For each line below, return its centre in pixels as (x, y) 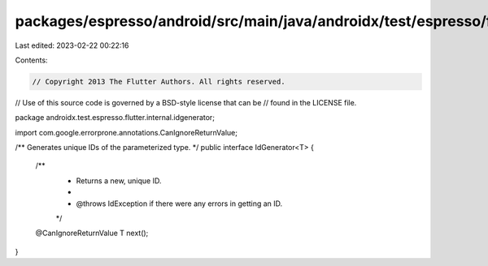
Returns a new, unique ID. (119, 180)
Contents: (31, 60)
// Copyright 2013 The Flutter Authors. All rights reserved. (159, 82)
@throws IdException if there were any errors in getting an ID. (179, 204)
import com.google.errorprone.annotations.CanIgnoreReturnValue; (126, 132)
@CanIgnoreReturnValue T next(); (92, 233)
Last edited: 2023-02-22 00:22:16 (72, 45)
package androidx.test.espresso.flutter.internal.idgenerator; (115, 118)
